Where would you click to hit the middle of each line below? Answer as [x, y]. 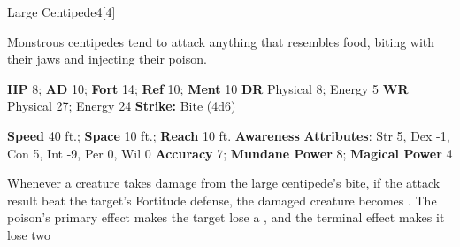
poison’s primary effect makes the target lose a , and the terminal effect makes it [226, 217]
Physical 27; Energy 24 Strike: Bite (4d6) [122, 106]
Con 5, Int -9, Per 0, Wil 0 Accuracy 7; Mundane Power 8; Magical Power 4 [230, 153]
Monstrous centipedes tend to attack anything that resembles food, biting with [221, 41]
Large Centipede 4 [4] [61, 12]
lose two [29, 234]
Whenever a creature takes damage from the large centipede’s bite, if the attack [224, 183]
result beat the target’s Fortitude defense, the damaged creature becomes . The [222, 200]
